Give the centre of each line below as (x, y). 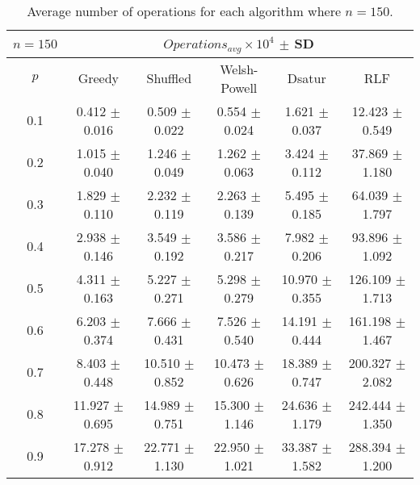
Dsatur (307, 78)
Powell (239, 87)
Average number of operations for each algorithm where (184, 11)
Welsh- (239, 69)
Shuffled (169, 78)
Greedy (99, 78)
